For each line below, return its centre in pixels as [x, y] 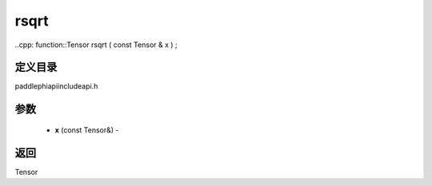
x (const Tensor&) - [87, 130]
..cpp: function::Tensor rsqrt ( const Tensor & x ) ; [96, 45]
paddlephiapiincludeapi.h [56, 86]
